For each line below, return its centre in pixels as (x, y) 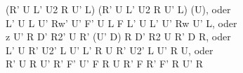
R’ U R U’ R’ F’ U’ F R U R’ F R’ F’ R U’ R (105, 64)
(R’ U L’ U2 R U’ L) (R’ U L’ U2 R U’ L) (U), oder (118, 9)
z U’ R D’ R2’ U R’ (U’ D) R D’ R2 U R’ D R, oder (118, 36)
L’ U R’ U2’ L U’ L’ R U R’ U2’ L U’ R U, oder (110, 50)
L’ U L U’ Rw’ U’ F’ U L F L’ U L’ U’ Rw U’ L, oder (121, 23)
